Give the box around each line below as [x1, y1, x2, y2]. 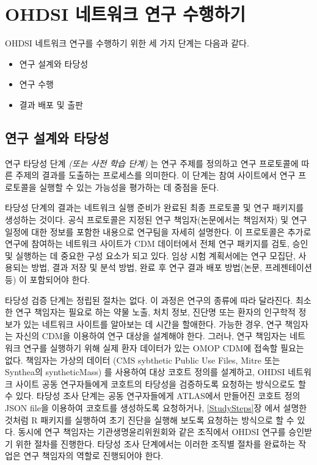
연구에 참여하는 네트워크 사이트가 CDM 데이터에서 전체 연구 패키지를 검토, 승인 [5, 237, 308, 250]
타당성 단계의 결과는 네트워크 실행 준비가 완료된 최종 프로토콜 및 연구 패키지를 [5, 201, 304, 214]
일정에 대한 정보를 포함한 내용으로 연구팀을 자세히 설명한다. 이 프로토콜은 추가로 [5, 225, 312, 238]
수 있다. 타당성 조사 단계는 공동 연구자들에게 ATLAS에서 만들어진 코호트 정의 [5, 389, 301, 402]
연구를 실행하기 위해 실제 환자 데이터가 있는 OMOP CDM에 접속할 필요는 [23, 342, 304, 354]
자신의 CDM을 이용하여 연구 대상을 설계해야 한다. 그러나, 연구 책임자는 [15, 329, 287, 342]
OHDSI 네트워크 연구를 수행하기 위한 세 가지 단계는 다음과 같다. [5, 37, 249, 49]
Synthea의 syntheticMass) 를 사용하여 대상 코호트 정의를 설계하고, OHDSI [5, 365, 285, 378]
